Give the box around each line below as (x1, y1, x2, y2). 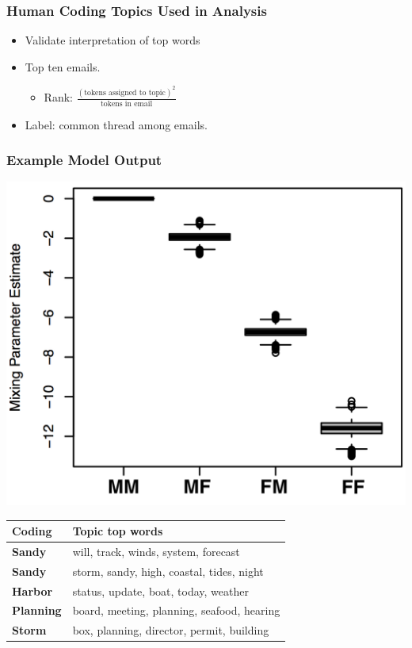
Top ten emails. (25, 58, 101, 75)
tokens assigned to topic (84, 88, 166, 97)
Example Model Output (6, 150, 162, 170)
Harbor (12, 582, 53, 599)
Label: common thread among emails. (25, 116, 208, 132)
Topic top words (72, 523, 163, 539)
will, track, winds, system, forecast (72, 543, 240, 559)
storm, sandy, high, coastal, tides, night (72, 562, 264, 579)
